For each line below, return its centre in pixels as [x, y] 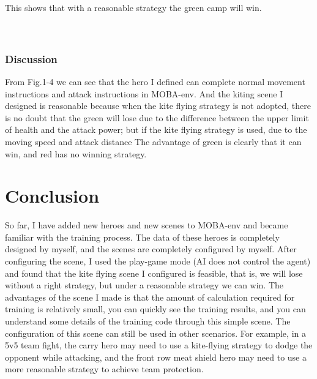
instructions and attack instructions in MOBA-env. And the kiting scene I [144, 93]
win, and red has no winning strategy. [76, 153]
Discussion [31, 58]
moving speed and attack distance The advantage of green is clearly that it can [153, 141]
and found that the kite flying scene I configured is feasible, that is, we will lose [154, 273]
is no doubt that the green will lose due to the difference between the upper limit [157, 117]
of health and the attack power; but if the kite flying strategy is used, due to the [156, 129]
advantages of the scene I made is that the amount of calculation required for [150, 297]
